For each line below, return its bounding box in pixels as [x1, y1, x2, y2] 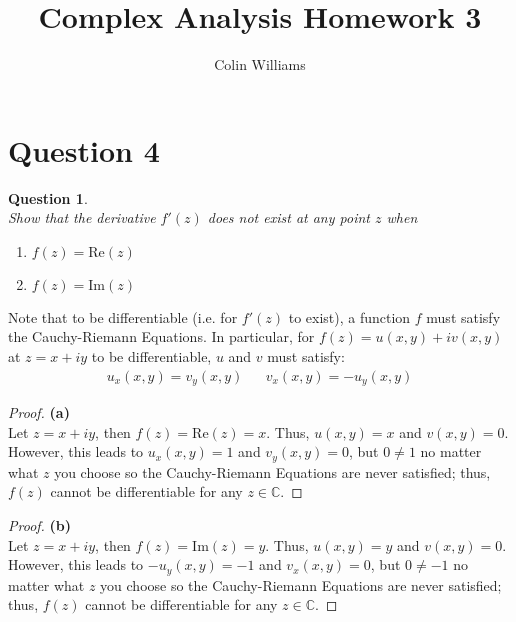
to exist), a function [288, 306, 411, 327]
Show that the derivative [8, 207, 156, 228]
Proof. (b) [8, 514, 72, 535]
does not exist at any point [207, 207, 370, 228]
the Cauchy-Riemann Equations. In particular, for [8, 326, 315, 347]
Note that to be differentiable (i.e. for [8, 306, 238, 327]
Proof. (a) [8, 402, 70, 423]
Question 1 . [8, 187, 88, 208]
